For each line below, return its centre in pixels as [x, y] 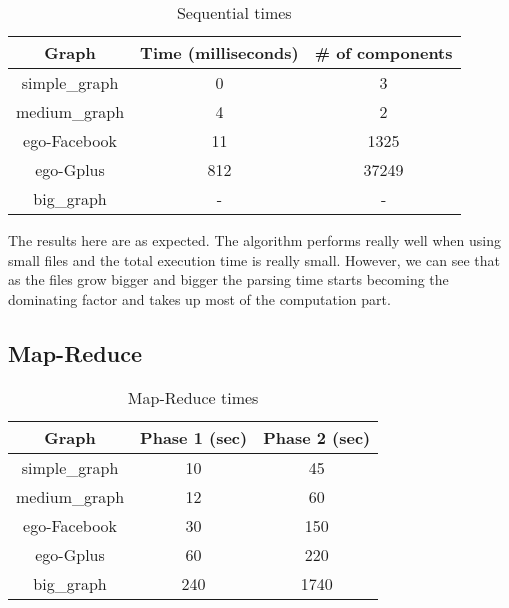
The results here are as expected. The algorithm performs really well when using [254, 240]
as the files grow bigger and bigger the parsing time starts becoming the [228, 279]
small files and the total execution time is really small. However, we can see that [254, 259]
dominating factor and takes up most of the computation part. [199, 298]
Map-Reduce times [193, 397]
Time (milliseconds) [219, 52]
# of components [383, 52]
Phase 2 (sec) [317, 437]
